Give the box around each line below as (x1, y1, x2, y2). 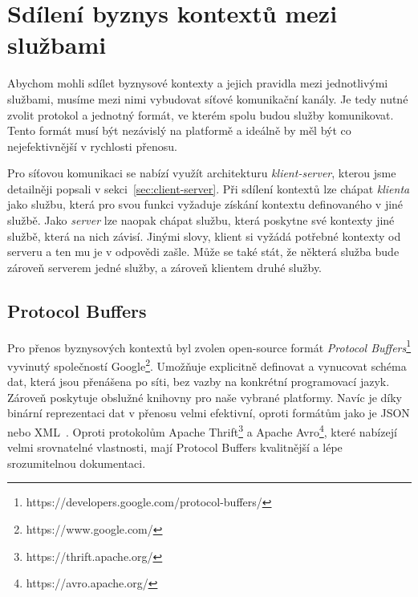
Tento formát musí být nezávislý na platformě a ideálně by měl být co (7, 122, 351, 139)
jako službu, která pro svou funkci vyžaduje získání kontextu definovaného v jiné (7, 196, 404, 213)
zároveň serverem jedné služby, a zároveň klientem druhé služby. (7, 258, 323, 275)
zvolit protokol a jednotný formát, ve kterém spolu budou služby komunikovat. (7, 106, 394, 123)
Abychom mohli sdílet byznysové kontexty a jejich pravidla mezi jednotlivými (7, 75, 388, 91)
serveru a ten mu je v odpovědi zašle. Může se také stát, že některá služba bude (7, 243, 400, 260)
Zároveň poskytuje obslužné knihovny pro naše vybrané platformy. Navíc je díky (7, 388, 402, 405)
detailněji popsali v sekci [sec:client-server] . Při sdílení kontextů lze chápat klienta (7, 180, 410, 197)
